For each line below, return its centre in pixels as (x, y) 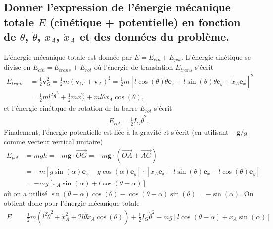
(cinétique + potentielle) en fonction (145, 22)
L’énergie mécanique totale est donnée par (68, 57)
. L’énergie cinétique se (216, 57)
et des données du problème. (154, 36)
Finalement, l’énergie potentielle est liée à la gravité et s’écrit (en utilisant (116, 132)
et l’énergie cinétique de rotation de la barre (71, 108)
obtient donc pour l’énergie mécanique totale (72, 203)
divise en (17, 67)
